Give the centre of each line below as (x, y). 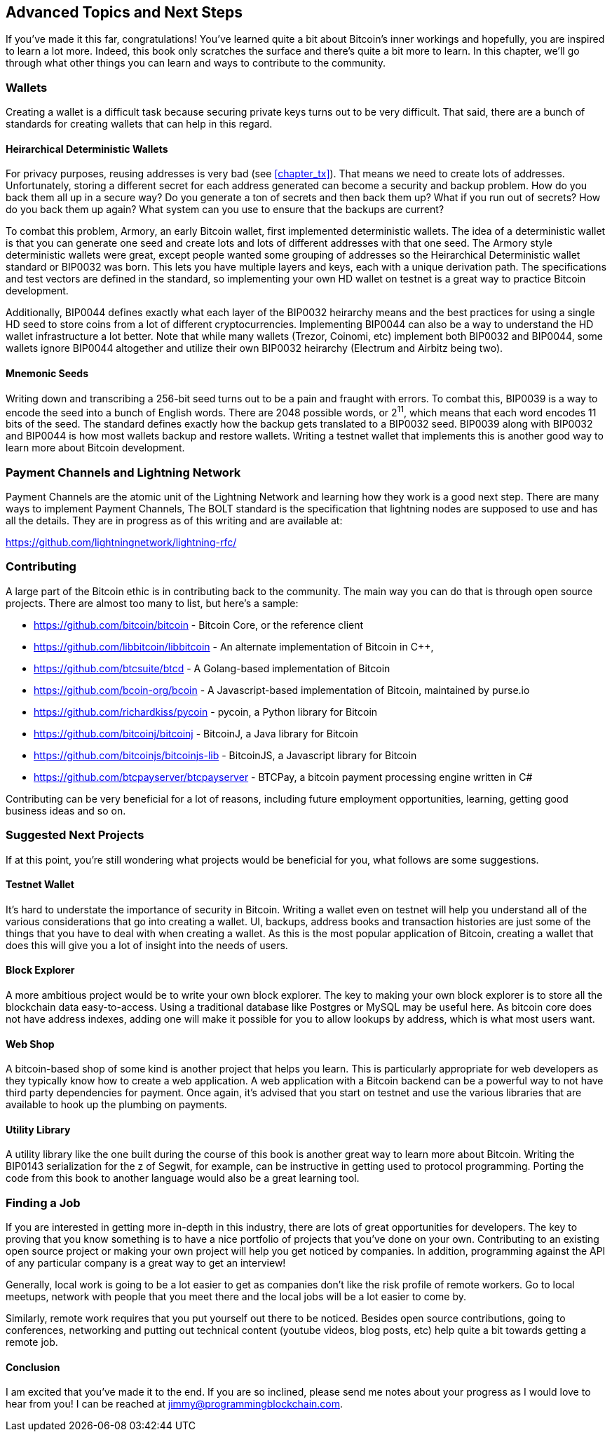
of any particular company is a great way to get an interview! (146, 1263)
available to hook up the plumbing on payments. (116, 1105)
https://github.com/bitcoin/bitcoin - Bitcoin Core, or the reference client (199, 625)
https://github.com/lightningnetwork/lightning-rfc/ (121, 543)
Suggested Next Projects (75, 835)
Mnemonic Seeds (47, 373)
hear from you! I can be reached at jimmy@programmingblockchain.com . (175, 1404)
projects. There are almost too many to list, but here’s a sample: (152, 603)
